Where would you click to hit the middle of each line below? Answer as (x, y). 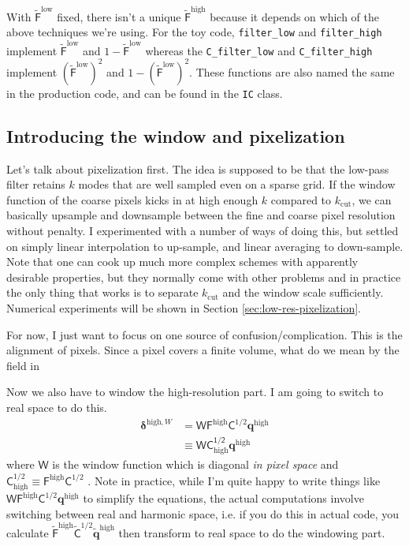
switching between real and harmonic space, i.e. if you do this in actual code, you (203, 513)
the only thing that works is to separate (102, 292)
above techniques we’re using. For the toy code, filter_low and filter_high (194, 32)
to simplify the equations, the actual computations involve (223, 498)
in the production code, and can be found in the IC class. (145, 93)
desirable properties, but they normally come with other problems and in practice (204, 277)
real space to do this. (57, 408)
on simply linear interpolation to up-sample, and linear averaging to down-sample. (205, 246)
